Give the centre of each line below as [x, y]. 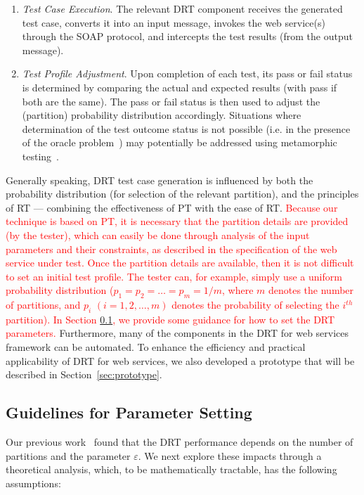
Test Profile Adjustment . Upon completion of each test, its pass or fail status [187, 73]
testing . [41, 156]
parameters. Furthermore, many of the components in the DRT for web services [177, 333]
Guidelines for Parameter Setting [129, 412]
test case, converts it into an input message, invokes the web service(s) [174, 22]
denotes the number [311, 290]
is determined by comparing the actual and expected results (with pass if [180, 87]
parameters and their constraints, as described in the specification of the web [171, 249]
